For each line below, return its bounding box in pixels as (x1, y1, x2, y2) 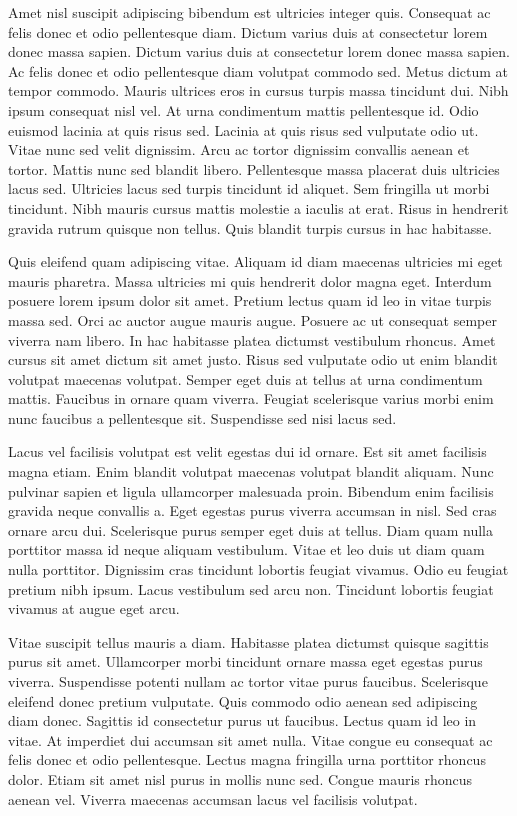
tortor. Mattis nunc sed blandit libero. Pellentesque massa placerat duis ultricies (8, 158, 500, 179)
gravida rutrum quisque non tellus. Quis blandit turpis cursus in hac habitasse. (8, 217, 492, 238)
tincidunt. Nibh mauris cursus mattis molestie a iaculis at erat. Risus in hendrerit (8, 197, 509, 218)
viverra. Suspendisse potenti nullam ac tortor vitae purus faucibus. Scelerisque (8, 671, 488, 691)
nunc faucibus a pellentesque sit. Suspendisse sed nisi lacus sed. (8, 407, 397, 428)
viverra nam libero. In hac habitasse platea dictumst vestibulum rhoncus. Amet (8, 329, 496, 350)
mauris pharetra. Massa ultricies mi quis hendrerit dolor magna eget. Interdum (8, 270, 492, 291)
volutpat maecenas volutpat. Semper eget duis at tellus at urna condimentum (8, 368, 483, 389)
